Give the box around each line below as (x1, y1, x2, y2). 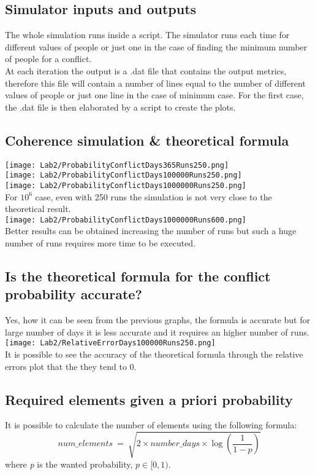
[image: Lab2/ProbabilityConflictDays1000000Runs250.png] (5, 181, 246, 190)
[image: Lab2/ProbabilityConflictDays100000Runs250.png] (5, 171, 242, 180)
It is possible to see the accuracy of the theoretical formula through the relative (5, 348, 303, 360)
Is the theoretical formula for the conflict (5, 266, 271, 285)
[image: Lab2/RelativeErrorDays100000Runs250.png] (5, 339, 216, 348)
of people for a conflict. (5, 52, 92, 65)
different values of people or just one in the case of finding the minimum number (5, 40, 308, 53)
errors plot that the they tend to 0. (5, 359, 137, 372)
